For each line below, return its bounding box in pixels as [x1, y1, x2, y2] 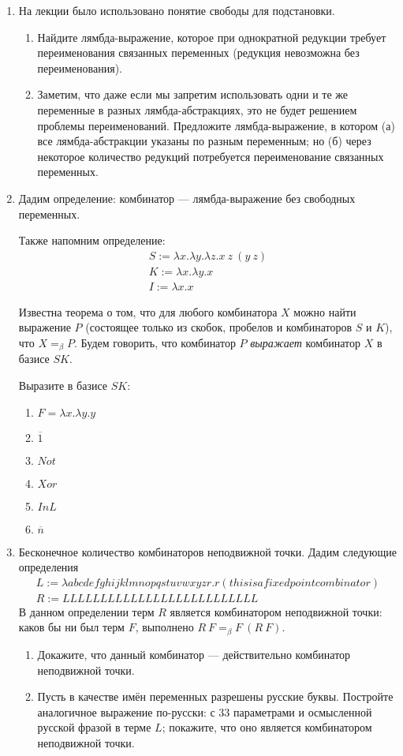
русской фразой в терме [37, 719, 151, 735]
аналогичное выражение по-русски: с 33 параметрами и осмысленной [37, 703, 372, 720]
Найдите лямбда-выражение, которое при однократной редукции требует [37, 28, 386, 45]
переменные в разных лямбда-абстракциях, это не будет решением [37, 101, 357, 118]
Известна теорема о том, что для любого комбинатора [18, 303, 278, 320]
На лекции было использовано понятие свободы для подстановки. [18, 2, 335, 18]
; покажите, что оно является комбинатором [162, 719, 372, 735]
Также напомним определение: [18, 232, 166, 249]
